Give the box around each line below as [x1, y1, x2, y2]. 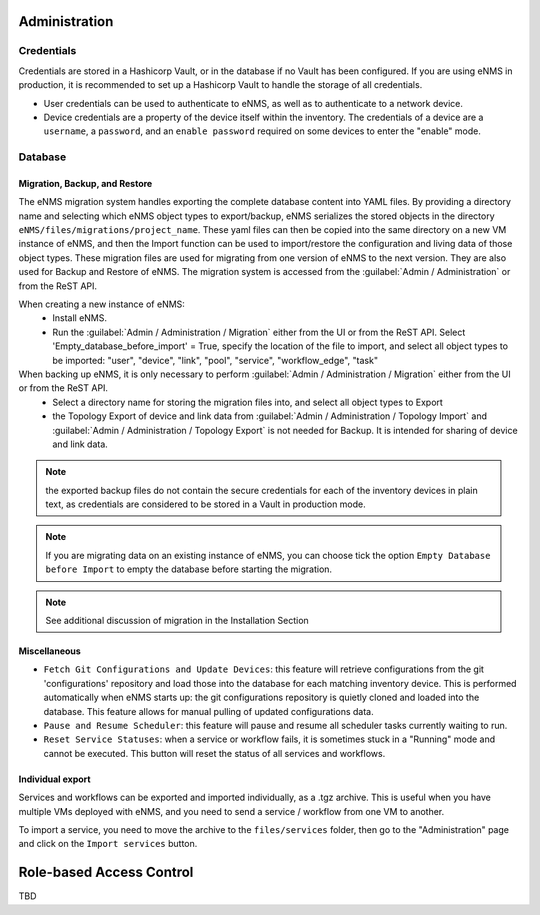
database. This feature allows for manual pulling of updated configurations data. [43, 705, 374, 717]
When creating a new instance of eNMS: [18, 298, 185, 310]
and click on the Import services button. [18, 838, 198, 850]
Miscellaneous [18, 645, 82, 657]
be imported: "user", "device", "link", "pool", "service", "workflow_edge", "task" [52, 354, 379, 366]
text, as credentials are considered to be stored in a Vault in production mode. [45, 498, 367, 510]
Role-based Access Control [18, 864, 194, 881]
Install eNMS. [52, 312, 108, 324]
